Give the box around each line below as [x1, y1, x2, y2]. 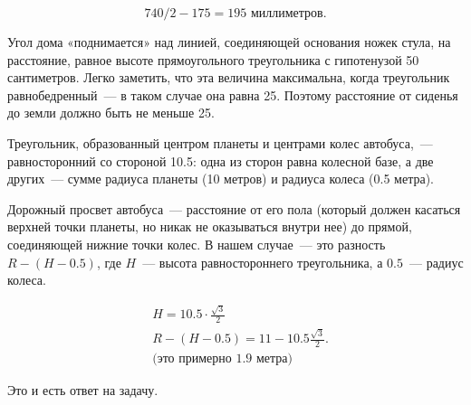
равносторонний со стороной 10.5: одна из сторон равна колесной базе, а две [7, 151, 434, 170]
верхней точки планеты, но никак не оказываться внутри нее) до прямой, [7, 217, 412, 236]
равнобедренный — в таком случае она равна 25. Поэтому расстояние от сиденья [7, 85, 458, 104]
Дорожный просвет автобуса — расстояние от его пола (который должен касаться [7, 199, 461, 218]
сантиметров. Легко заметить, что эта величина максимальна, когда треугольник [7, 68, 450, 87]
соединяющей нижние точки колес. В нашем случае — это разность [7, 234, 386, 253]
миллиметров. [250, 7, 327, 20]
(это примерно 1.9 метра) [152, 352, 293, 365]
